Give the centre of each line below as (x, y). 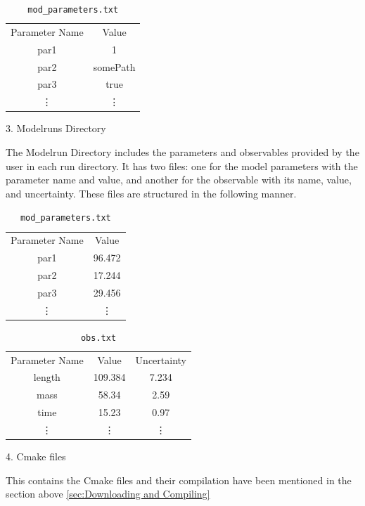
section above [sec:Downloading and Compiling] (108, 494)
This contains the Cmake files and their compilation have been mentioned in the (179, 480)
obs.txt (98, 338)
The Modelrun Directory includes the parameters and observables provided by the (182, 151)
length (47, 377)
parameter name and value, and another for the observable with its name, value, (179, 180)
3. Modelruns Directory (56, 128)
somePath (114, 66)
